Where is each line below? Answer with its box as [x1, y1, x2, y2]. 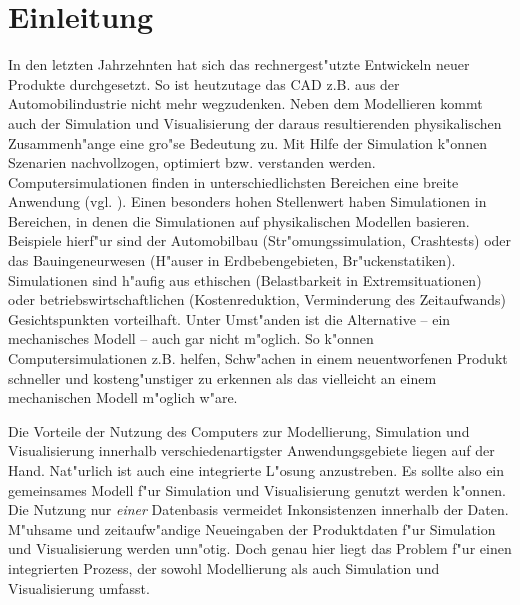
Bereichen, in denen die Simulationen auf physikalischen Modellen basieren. [8, 210, 470, 231]
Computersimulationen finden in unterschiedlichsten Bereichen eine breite [8, 171, 459, 192]
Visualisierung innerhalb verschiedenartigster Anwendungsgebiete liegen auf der [8, 440, 495, 461]
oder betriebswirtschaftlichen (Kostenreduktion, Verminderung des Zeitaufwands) [8, 289, 507, 310]
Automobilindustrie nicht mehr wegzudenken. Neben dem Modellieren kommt [8, 93, 483, 114]
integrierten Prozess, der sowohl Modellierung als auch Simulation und [8, 557, 440, 578]
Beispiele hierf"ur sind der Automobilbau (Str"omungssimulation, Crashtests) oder [8, 230, 512, 251]
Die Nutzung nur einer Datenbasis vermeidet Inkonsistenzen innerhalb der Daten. [8, 499, 509, 520]
